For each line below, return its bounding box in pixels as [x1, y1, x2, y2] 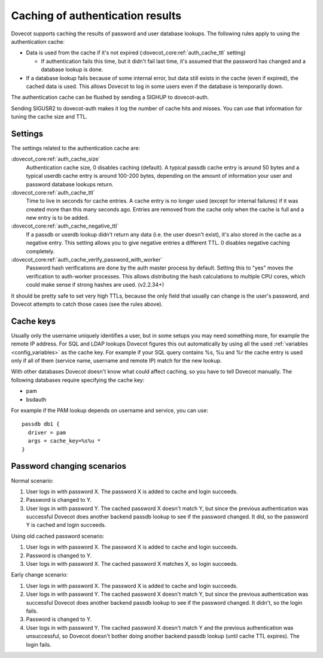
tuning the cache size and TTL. [11, 113, 88, 120]
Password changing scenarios [11, 461, 127, 471]
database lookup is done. [41, 66, 103, 73]
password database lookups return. [26, 180, 114, 188]
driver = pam [28, 429, 66, 436]
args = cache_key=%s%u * [28, 438, 101, 444]
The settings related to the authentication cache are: [11, 144, 141, 151]
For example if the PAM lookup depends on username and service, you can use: [11, 407, 209, 414]
